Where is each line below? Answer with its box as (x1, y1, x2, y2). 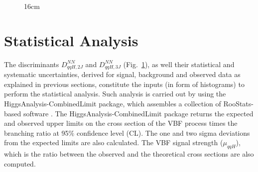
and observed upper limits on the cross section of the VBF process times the (4, 118, 238, 128)
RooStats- (223, 98, 254, 108)
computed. (4, 158, 36, 169)
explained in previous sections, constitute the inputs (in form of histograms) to (4, 79, 245, 89)
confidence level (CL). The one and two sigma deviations (76, 127, 250, 138)
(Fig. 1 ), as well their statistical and (123, 59, 235, 69)
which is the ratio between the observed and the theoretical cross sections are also (4, 149, 254, 159)
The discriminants (4, 59, 59, 69)
